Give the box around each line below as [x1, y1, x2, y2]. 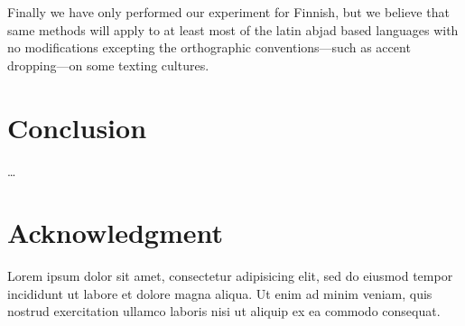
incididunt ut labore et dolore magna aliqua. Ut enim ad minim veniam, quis [7, 284, 432, 303]
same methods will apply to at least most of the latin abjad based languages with [7, 20, 459, 39]
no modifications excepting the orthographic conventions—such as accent [7, 38, 411, 57]
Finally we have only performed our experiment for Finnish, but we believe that [7, 3, 450, 21]
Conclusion [7, 108, 147, 145]
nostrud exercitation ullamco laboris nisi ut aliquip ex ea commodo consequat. [7, 302, 441, 321]
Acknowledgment [7, 214, 223, 251]
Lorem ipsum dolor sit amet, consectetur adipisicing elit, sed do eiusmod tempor [7, 266, 453, 285]
